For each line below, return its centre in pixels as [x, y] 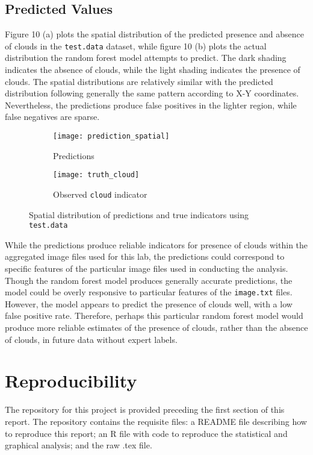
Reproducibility [71, 381]
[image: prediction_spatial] [111, 136]
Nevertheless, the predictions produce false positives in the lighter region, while [151, 105]
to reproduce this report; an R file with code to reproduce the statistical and [146, 433]
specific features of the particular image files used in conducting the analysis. [147, 268]
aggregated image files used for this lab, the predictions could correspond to [145, 256]
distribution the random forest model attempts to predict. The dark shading [146, 58]
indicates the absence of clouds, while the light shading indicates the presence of [153, 70]
